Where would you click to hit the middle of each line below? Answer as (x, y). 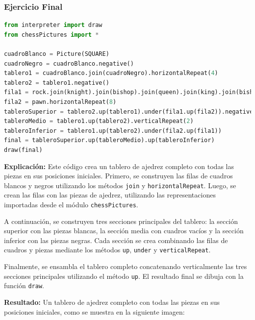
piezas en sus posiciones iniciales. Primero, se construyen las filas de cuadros (118, 176)
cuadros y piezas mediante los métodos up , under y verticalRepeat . (107, 250)
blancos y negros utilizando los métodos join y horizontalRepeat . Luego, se (120, 185)
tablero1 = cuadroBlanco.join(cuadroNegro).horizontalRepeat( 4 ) (111, 73)
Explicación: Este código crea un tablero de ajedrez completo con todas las (119, 166)
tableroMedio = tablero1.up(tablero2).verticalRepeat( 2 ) (99, 121)
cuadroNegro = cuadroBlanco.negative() (69, 63)
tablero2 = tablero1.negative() (57, 83)
